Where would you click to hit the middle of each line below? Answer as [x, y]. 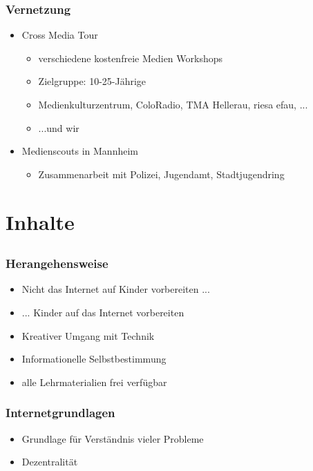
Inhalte [40, 221]
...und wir [59, 127]
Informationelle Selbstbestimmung [94, 359]
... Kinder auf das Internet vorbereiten [103, 313]
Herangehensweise [57, 263]
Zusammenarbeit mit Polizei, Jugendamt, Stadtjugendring [161, 174]
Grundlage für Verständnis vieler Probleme [113, 438]
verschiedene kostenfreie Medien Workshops [131, 58]
